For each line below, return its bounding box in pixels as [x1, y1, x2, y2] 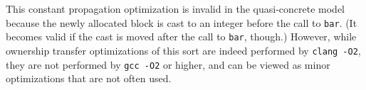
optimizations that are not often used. [6, 71, 172, 86]
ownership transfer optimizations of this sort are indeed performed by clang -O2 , [6, 43, 361, 57]
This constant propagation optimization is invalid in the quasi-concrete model [6, 1, 345, 16]
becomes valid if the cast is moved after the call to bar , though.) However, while [6, 29, 357, 44]
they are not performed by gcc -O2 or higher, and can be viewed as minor [6, 57, 330, 72]
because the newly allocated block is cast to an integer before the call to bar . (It [6, 15, 357, 30]
